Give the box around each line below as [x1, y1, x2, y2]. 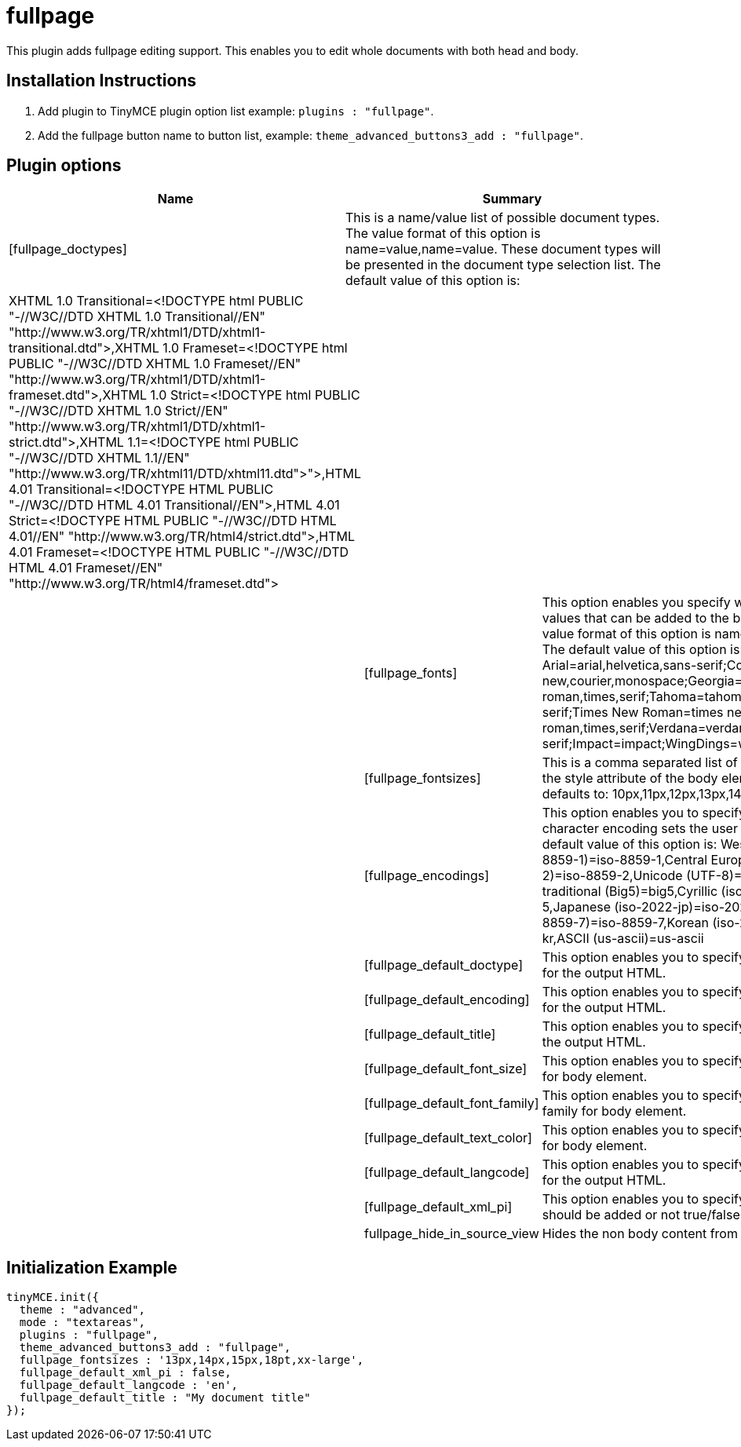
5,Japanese [542, 899, 611, 915]
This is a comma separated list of [542, 755, 738, 771]
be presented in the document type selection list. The [345, 257, 661, 273]
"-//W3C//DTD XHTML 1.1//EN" [9, 450, 190, 466]
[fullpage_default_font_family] [364, 1095, 539, 1112]
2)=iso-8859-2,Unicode [542, 868, 683, 884]
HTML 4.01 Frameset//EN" [9, 560, 163, 576]
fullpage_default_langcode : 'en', [19, 1379, 239, 1392]
